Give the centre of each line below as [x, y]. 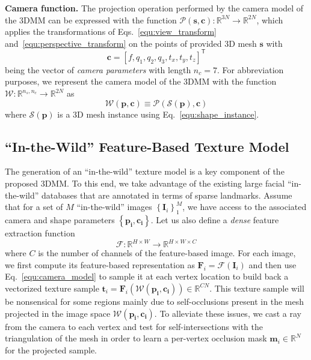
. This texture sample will [257, 288]
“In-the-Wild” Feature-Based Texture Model [147, 146]
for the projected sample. [51, 349]
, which [270, 19]
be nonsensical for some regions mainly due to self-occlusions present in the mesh [154, 301]
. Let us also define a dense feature [215, 220]
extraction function [40, 233]
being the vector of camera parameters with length [98, 69]
